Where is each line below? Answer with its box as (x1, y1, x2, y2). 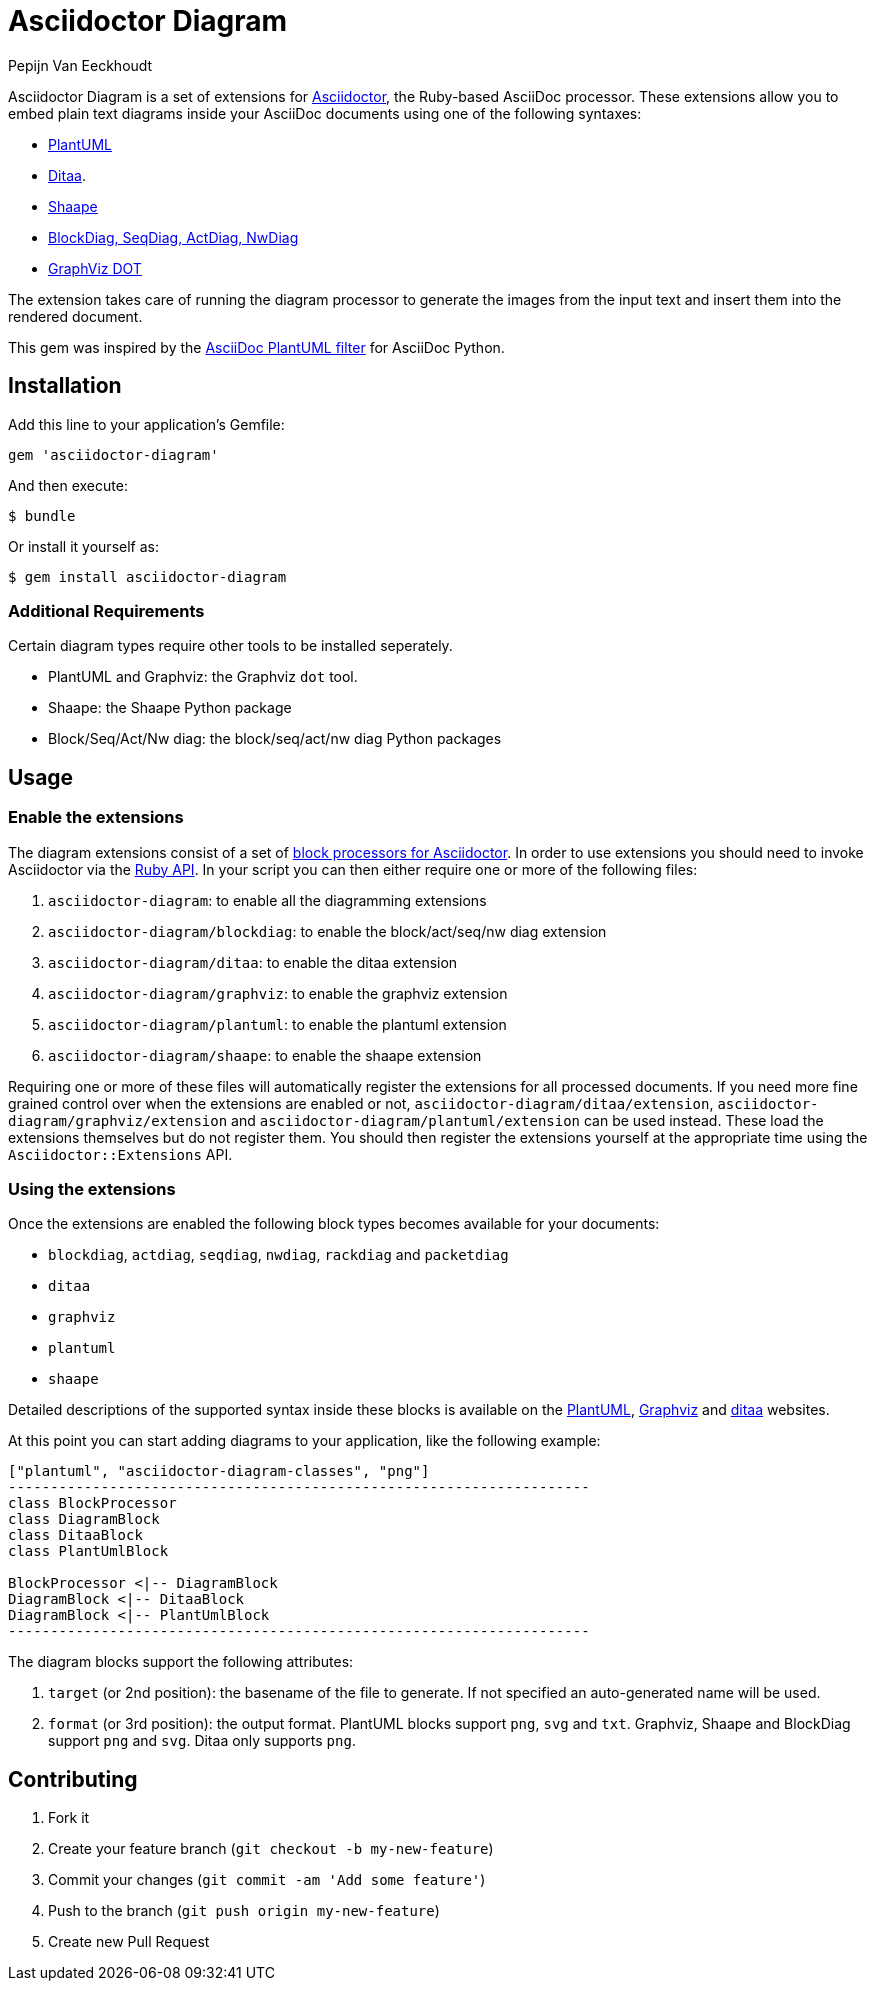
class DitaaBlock (8, 1527, 143, 1544)
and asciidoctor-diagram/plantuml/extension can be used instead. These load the (231, 1111, 824, 1129)
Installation (8, 373, 122, 399)
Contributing (8, 1766, 138, 1792)
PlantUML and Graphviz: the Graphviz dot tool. (48, 668, 358, 686)
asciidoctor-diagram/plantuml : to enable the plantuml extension (48, 1015, 507, 1033)
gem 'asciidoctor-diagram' (8, 446, 219, 463)
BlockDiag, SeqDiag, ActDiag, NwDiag (48, 228, 299, 246)
